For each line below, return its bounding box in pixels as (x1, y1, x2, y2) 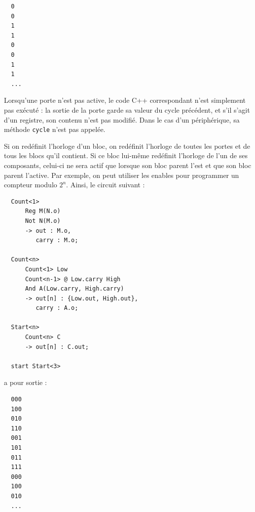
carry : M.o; (36, 237, 78, 244)
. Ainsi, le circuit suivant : (66, 179, 145, 190)
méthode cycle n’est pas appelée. (4, 124, 106, 134)
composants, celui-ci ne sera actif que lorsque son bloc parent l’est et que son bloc (4, 160, 252, 170)
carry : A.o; (36, 304, 78, 312)
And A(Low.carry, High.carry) (25, 285, 124, 293)
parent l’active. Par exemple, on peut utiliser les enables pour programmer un (4, 170, 239, 180)
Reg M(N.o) (25, 208, 61, 215)
